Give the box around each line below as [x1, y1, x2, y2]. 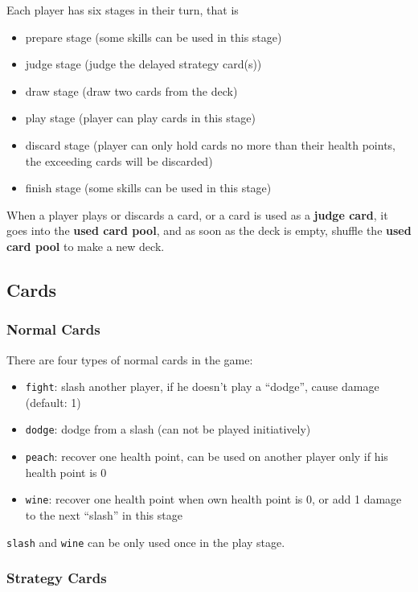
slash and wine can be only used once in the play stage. [6, 533, 285, 550]
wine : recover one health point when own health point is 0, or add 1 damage [25, 491, 402, 508]
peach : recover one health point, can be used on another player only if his [25, 448, 388, 465]
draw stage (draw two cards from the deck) [25, 82, 238, 99]
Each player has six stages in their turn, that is [6, 2, 239, 18]
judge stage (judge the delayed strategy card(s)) [25, 55, 262, 72]
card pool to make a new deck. [6, 237, 165, 254]
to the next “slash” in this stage [25, 506, 182, 523]
